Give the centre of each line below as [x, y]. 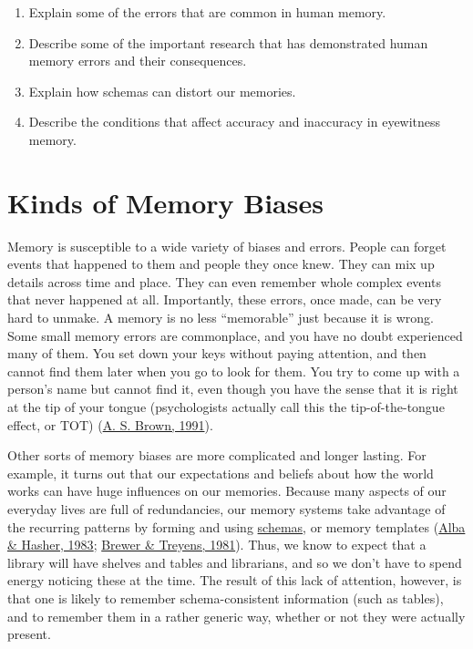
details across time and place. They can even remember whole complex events [224, 281]
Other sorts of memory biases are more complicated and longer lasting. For [217, 455]
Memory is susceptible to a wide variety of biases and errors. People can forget [227, 246]
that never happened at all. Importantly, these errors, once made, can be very [225, 299]
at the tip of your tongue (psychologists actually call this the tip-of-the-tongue [226, 407]
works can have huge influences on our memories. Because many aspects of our [227, 491]
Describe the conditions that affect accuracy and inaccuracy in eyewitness [235, 122]
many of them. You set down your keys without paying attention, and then [217, 353]
